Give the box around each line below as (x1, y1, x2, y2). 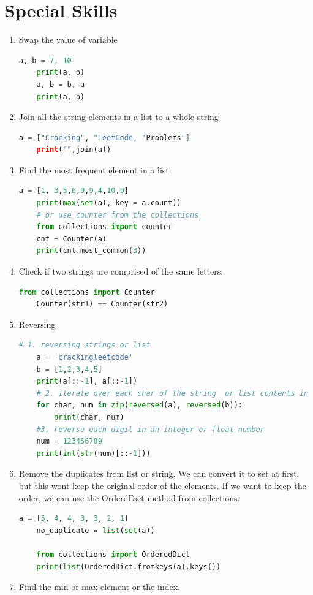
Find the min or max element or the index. (18, 580, 180, 593)
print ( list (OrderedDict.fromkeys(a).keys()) (36, 562, 221, 571)
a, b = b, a (36, 80, 85, 89)
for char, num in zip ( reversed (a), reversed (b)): (36, 401, 243, 410)
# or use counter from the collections (36, 210, 199, 219)
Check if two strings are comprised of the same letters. (18, 265, 224, 278)
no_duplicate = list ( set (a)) (36, 526, 155, 535)
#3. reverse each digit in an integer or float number (36, 425, 265, 434)
